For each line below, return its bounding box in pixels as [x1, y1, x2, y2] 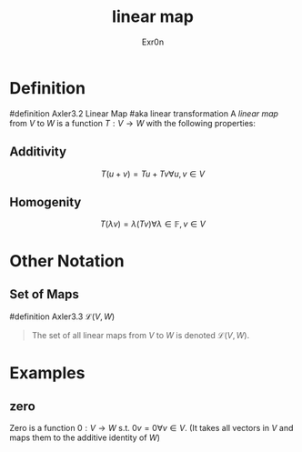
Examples [9, 362, 86, 383]
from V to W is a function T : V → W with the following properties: [9, 117, 257, 128]
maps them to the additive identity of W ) [9, 432, 161, 443]
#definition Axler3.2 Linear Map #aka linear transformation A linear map [9, 107, 279, 119]
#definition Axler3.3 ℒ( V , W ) [9, 311, 116, 322]
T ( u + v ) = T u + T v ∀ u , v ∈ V [100, 168, 206, 179]
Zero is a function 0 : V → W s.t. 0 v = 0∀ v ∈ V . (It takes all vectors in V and [9, 423, 294, 434]
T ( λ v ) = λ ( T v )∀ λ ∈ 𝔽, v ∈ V [99, 218, 206, 229]
